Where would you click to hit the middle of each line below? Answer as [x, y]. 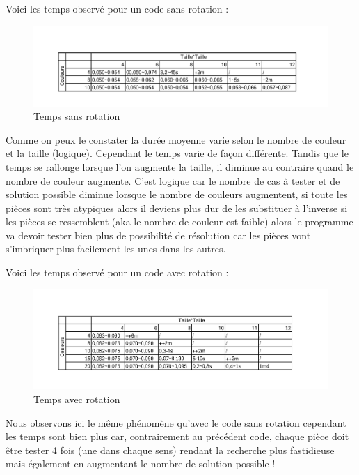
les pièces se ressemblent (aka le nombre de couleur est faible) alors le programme [179, 221]
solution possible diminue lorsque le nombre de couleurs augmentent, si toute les [177, 194]
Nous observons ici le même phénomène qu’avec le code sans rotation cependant [176, 422]
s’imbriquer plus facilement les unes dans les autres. [116, 249]
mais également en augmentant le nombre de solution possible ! [141, 463]
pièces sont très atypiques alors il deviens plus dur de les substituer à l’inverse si [177, 208]
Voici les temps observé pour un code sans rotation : [117, 8]
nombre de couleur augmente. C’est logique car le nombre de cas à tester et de [173, 180]
